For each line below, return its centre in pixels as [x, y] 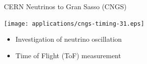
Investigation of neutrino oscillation [69, 39]
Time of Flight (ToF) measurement [68, 55]
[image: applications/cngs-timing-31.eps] [74, 24]
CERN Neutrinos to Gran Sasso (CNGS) [65, 6]
